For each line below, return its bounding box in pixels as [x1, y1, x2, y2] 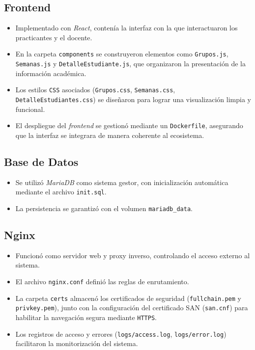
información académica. [15, 68, 86, 78]
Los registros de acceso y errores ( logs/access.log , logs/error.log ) [15, 328, 227, 339]
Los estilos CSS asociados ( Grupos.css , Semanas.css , [15, 84, 175, 95]
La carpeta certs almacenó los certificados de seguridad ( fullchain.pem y [15, 293, 241, 303]
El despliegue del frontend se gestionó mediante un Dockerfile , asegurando [15, 120, 243, 131]
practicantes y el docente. [15, 32, 92, 42]
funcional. [15, 104, 45, 114]
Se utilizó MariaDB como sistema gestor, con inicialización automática [15, 177, 228, 187]
